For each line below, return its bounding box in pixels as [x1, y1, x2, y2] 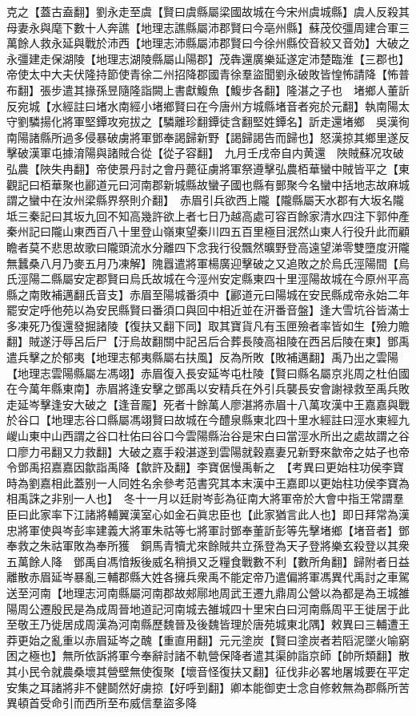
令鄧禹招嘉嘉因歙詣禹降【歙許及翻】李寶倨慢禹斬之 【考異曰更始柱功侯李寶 [6, 459, 404, 475]
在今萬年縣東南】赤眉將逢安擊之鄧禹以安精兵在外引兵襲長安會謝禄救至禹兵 [6, 380, 398, 397]
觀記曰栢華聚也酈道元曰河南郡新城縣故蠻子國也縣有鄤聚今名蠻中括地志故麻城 [6, 176, 410, 192]
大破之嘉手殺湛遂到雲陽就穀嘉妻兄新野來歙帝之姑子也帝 [118, 443, 410, 459]
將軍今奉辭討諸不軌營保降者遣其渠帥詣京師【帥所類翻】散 [106, 647, 410, 664]
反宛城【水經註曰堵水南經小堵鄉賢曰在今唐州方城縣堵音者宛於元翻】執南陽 [6, 97, 398, 114]
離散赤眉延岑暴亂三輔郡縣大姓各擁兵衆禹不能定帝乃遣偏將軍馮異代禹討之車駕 [6, 568, 410, 585]
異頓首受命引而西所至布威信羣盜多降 [6, 694, 197, 711]
